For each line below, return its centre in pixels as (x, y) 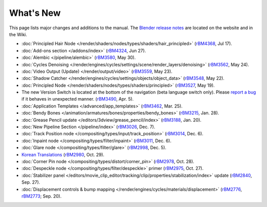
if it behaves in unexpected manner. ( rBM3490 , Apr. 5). (78, 99)
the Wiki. (18, 34)
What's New (35, 13)
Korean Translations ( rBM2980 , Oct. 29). (63, 155)
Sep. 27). (31, 182)
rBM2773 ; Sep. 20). (42, 196)
